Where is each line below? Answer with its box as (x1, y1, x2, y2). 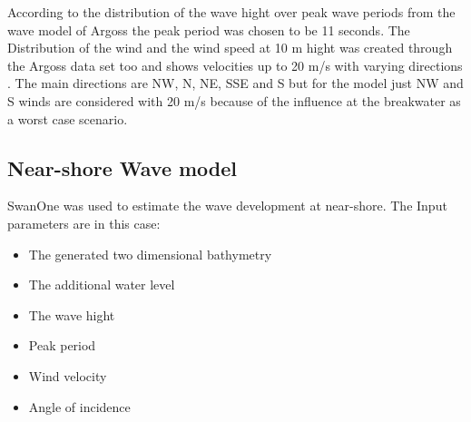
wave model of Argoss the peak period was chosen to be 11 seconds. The (7, 20, 410, 39)
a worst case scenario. (7, 109, 128, 128)
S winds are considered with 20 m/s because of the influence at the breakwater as (7, 91, 461, 110)
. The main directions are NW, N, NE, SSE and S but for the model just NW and (7, 74, 464, 93)
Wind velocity (28, 366, 107, 385)
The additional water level (28, 275, 175, 294)
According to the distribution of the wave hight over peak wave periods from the (7, 3, 456, 21)
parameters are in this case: (7, 213, 161, 232)
